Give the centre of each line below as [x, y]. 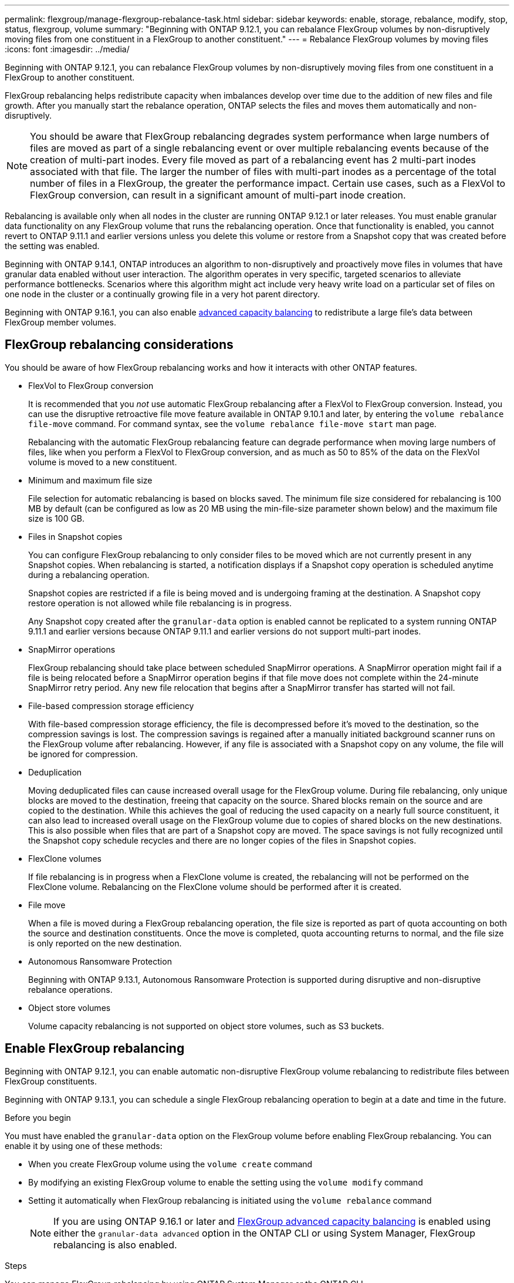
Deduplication [55, 772]
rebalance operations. [70, 989]
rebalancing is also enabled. [115, 1245]
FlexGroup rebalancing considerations [119, 345]
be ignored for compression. [83, 754]
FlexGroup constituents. [51, 1081]
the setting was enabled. [52, 246]
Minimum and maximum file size [90, 480]
